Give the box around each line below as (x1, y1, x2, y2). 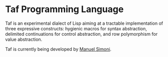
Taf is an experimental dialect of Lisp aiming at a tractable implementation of (5, 20, 163, 26)
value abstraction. (5, 36, 43, 42)
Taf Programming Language (5, 4, 124, 15)
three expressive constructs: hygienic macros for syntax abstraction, (5, 25, 147, 31)
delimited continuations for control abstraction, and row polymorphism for (5, 31, 158, 37)
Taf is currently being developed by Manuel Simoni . (5, 46, 112, 52)
